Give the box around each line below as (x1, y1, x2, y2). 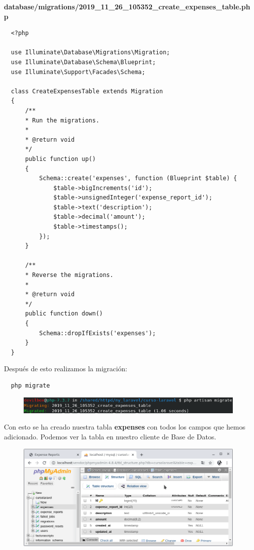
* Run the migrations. (25, 117, 100, 124)
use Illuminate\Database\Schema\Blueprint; (11, 58, 156, 66)
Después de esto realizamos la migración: (4, 363, 127, 374)
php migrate (11, 382, 50, 389)
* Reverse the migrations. (25, 272, 113, 279)
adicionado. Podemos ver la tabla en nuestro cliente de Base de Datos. (4, 431, 217, 441)
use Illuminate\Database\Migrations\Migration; (11, 49, 170, 56)
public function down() (25, 310, 103, 317)
